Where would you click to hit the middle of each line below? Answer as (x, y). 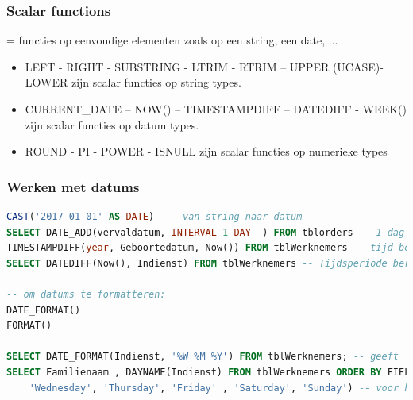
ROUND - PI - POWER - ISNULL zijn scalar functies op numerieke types (206, 151)
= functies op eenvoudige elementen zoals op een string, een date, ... (172, 40)
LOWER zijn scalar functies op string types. (133, 82)
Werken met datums (73, 186)
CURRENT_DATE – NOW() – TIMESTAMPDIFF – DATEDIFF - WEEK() (216, 109)
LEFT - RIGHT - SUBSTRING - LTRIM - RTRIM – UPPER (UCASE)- (204, 66)
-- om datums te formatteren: (86, 294)
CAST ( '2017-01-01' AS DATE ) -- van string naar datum (154, 217)
